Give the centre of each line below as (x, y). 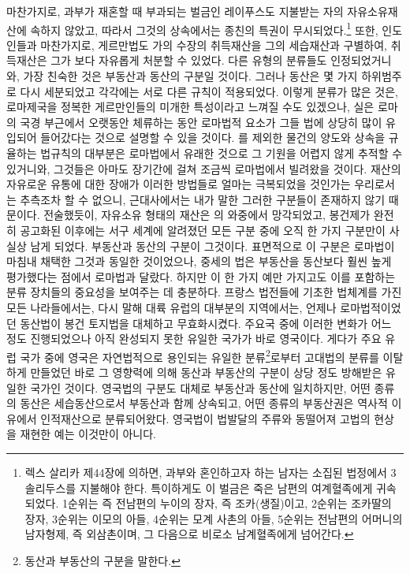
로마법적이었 (371, 307)
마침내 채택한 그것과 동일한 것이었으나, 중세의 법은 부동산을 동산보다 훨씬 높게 (199, 261)
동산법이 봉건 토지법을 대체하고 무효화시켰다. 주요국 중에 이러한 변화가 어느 (206, 323)
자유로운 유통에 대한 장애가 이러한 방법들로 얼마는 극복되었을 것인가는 (179, 184)
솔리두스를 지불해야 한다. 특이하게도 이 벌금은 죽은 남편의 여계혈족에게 (199, 487)
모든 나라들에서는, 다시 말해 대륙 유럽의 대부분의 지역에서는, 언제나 (171, 307)
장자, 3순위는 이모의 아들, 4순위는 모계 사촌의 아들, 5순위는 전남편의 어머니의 (214, 518)
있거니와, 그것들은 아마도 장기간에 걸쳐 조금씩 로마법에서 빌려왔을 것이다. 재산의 (204, 168)
